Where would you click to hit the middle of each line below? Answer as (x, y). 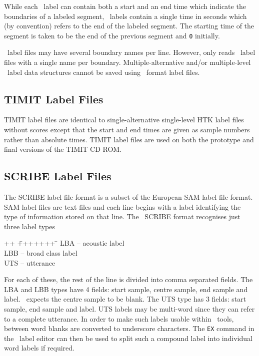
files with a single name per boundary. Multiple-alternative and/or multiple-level (127, 62)
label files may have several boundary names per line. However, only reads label (131, 52)
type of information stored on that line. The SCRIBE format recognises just (122, 216)
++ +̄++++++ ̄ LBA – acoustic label (64, 243)
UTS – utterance (30, 262)
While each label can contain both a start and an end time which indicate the (125, 6)
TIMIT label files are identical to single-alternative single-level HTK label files (124, 120)
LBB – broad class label (41, 252)
